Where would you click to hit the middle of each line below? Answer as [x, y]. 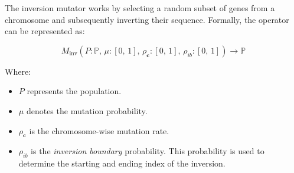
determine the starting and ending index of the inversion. [122, 163]
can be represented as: [45, 31]
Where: [18, 71]
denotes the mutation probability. [87, 110]
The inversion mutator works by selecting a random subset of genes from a [140, 8]
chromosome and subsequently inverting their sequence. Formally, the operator [147, 19]
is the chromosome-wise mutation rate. [99, 130]
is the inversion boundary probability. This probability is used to [148, 151]
